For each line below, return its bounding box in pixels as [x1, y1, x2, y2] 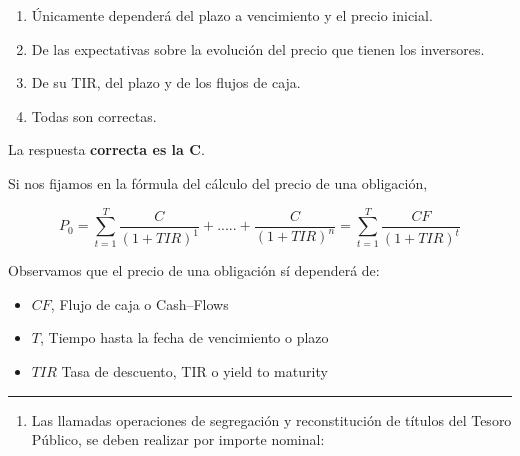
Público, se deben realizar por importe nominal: [31, 429, 325, 450]
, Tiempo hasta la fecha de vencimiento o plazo [39, 327, 329, 348]
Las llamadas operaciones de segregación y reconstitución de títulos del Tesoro [31, 409, 512, 430]
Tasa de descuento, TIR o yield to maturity [61, 361, 328, 382]
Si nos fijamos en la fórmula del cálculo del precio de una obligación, [8, 172, 428, 193]
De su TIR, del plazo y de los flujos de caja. [31, 72, 301, 93]
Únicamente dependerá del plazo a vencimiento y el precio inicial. [31, 5, 433, 25]
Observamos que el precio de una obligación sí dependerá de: [8, 260, 380, 281]
